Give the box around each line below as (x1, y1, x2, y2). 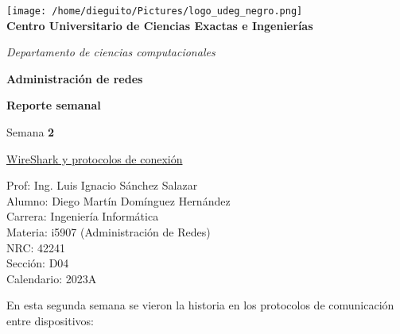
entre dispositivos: (6, 312, 94, 328)
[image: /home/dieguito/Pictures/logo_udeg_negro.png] (6, 6, 303, 17)
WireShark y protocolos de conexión (6, 150, 183, 167)
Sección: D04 (6, 255, 69, 271)
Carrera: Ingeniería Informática (6, 208, 159, 225)
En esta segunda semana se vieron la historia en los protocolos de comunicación (6, 297, 394, 313)
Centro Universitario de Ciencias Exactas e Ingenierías (6, 17, 313, 33)
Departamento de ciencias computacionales (6, 44, 216, 60)
